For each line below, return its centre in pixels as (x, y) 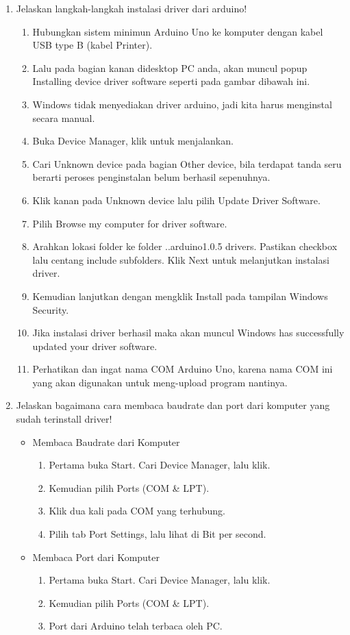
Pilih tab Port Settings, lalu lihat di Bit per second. (158, 534)
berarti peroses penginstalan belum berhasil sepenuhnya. (151, 177)
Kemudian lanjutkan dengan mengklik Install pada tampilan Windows (180, 296)
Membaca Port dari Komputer (96, 557)
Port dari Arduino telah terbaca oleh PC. (136, 626)
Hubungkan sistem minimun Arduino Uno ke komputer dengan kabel (178, 31)
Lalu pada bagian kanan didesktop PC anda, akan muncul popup (170, 67)
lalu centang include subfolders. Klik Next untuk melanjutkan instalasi (181, 259)
